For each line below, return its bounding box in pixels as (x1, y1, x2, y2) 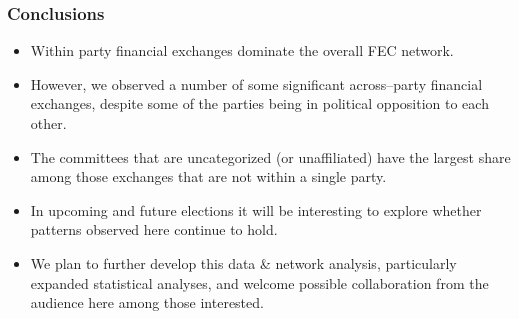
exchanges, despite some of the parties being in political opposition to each (30, 93, 489, 114)
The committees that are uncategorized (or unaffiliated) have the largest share (30, 146, 511, 167)
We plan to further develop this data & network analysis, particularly (30, 252, 457, 273)
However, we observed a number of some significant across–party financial (30, 73, 483, 94)
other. (30, 113, 67, 133)
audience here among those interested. (30, 292, 264, 313)
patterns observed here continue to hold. (30, 219, 278, 240)
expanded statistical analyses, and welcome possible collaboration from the (30, 272, 489, 293)
